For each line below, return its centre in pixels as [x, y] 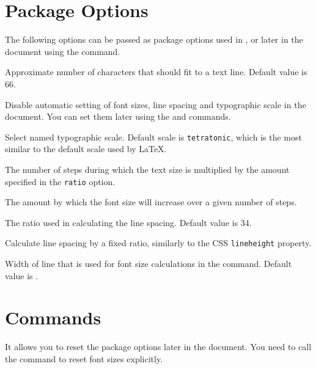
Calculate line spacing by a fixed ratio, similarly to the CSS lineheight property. [158, 243]
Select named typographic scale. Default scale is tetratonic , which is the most [153, 137]
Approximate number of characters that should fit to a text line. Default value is [156, 72]
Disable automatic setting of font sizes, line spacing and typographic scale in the [156, 104]
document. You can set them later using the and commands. [118, 116]
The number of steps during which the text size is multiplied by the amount [147, 169]
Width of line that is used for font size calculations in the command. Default [149, 264]
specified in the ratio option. [60, 181]
